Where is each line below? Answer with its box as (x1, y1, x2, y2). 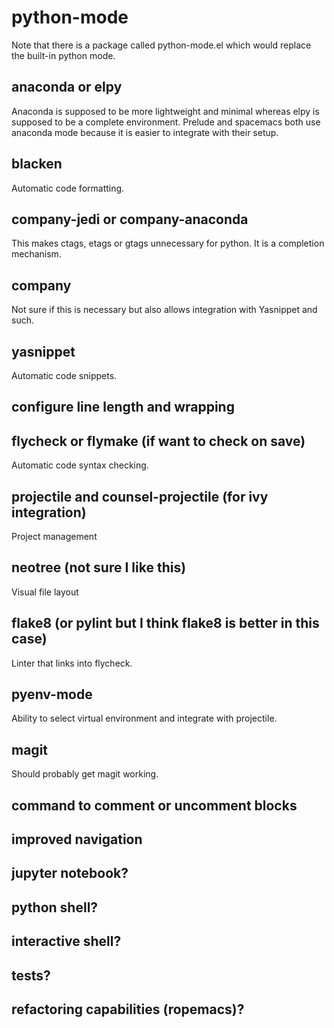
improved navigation (11, 831, 143, 848)
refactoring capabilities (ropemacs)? (11, 1001, 245, 1018)
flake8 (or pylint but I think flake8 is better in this (11, 615, 320, 632)
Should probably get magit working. (11, 768, 159, 780)
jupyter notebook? (11, 865, 129, 882)
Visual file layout (11, 586, 79, 598)
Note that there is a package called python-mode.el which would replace (11, 39, 312, 51)
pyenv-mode (11, 686, 93, 703)
